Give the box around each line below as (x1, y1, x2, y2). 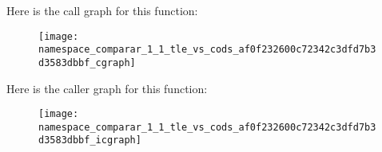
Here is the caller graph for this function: (6, 80, 208, 96)
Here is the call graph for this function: (6, 2, 198, 18)
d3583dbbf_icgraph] (38, 134, 141, 146)
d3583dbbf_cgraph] (38, 57, 136, 68)
